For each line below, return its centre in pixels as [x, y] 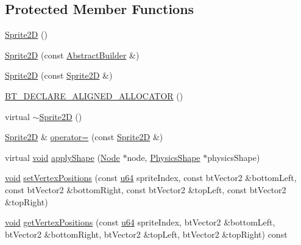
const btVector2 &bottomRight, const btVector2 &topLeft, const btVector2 [146, 189]
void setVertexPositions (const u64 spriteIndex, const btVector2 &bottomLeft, [151, 178]
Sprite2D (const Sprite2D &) [59, 75]
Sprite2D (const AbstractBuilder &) [72, 55]
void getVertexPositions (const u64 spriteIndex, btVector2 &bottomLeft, [140, 222]
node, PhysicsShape [164, 157]
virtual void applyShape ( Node [62, 157]
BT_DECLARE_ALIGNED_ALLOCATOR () [94, 95]
